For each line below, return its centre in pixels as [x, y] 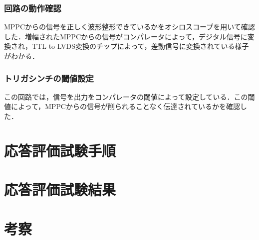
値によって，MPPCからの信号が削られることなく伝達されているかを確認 [122, 106]
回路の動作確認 [33, 8]
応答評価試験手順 [60, 150]
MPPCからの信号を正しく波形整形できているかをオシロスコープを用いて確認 [129, 27]
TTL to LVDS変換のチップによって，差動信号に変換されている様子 [140, 46]
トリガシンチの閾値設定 [49, 78]
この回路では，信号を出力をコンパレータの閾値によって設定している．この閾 [129, 96]
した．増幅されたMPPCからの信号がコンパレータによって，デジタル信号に [126, 36]
